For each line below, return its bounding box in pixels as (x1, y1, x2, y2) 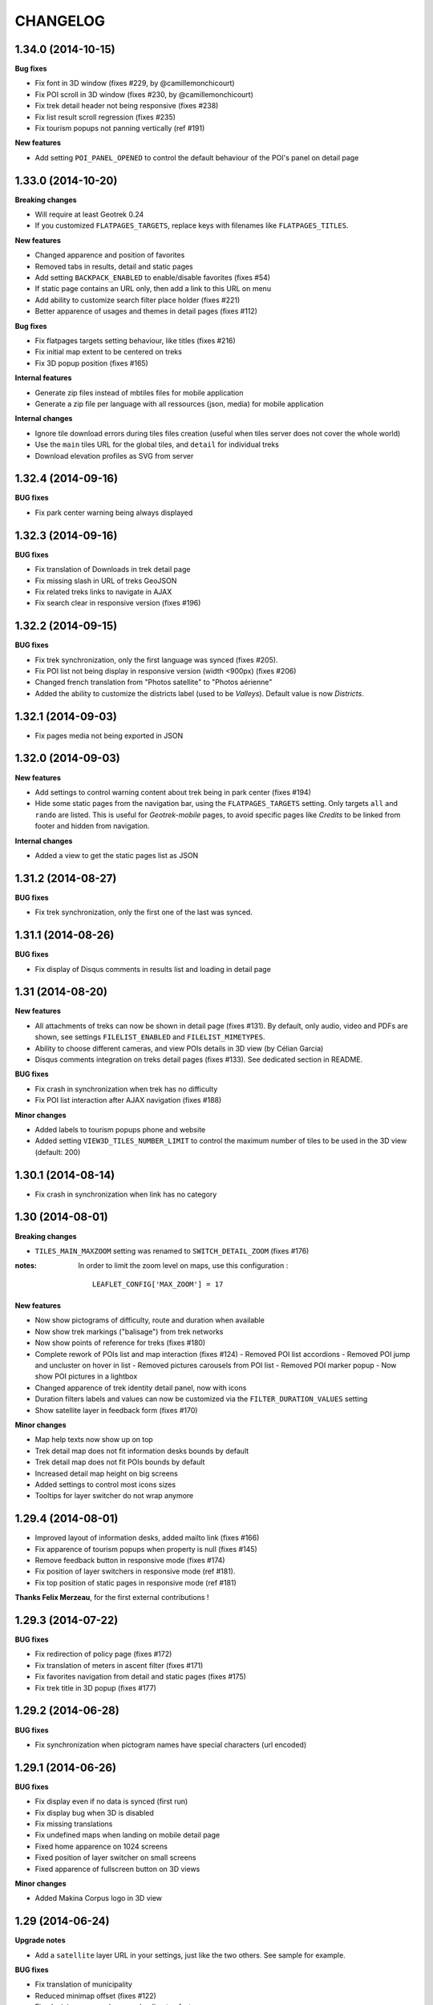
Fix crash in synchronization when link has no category (34, 1189, 217, 1199)
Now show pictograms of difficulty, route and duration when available (34, 1315, 265, 1325)
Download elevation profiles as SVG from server (34, 451, 194, 460)
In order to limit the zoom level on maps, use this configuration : (78, 1261, 289, 1270)
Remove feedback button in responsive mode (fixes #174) (34, 1556, 225, 1566)
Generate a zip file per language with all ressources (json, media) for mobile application (34, 399, 324, 408)
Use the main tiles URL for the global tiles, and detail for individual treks (34, 439, 280, 449)
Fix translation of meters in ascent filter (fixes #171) (34, 1660, 204, 1670)
